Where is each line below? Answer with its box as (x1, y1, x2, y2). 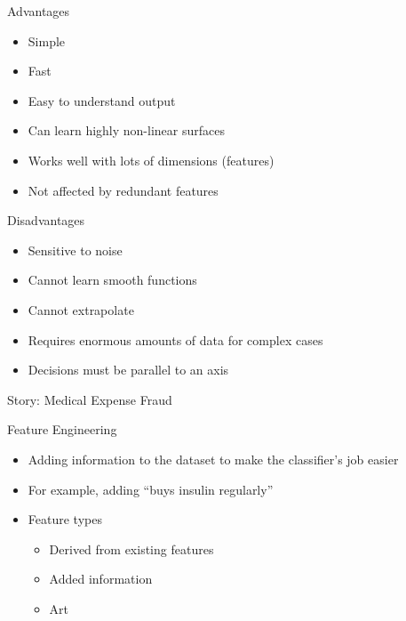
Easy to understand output (28, 91, 176, 109)
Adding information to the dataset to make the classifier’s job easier (28, 449, 399, 468)
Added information (49, 569, 153, 588)
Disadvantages (7, 211, 85, 230)
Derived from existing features (49, 539, 214, 558)
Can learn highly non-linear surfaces (28, 121, 225, 140)
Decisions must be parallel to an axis (28, 360, 229, 379)
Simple (28, 31, 66, 50)
